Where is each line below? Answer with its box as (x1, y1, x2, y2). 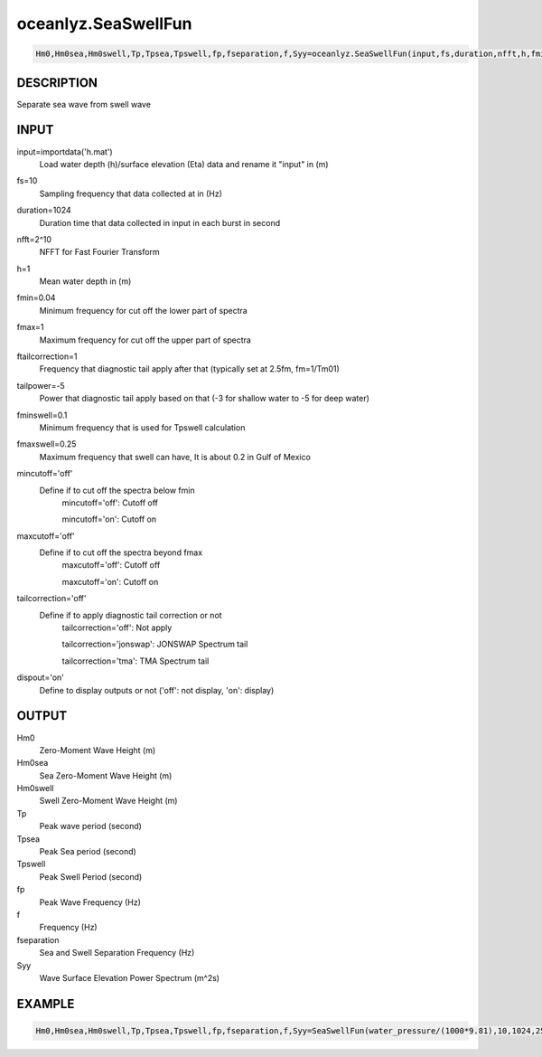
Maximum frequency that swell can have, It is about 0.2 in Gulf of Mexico (39, 451, 312, 462)
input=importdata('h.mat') (16, 146, 113, 157)
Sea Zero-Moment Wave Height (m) (39, 769, 173, 781)
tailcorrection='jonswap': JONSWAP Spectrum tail (61, 638, 248, 650)
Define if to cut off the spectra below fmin (39, 485, 195, 495)
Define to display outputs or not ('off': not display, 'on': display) (39, 684, 275, 695)
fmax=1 (16, 322, 44, 333)
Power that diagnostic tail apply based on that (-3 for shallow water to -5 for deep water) (39, 393, 370, 404)
